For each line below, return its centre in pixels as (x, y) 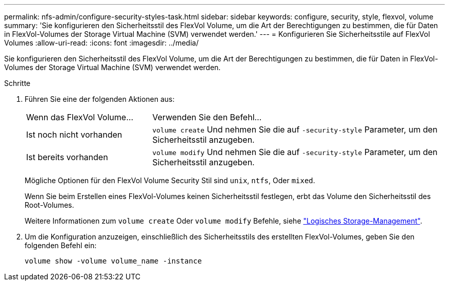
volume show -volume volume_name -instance (113, 261)
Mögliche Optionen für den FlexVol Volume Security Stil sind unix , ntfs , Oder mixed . (170, 180)
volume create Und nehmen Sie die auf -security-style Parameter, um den (295, 129)
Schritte (17, 83)
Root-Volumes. (49, 205)
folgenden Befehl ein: (61, 245)
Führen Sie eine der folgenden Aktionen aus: (100, 99)
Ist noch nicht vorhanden (74, 135)
